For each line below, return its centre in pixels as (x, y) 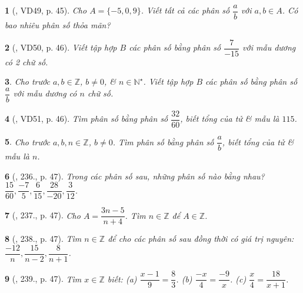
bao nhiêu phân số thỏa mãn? (58, 25)
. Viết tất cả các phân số (185, 10)
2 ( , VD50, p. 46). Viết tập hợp (61, 47)
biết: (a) (122, 279)
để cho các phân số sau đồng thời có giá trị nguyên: (201, 239)
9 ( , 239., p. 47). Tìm (43, 279)
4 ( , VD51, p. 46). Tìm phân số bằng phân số (86, 119)
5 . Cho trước (27, 141)
